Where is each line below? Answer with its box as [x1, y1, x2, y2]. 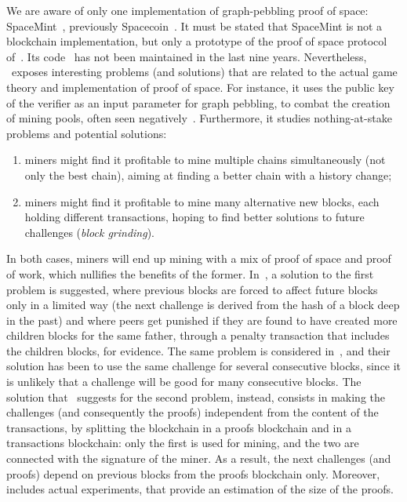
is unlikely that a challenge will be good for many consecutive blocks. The [6, 373, 362, 390]
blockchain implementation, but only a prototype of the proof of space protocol [6, 33, 387, 49]
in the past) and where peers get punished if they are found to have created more [6, 311, 398, 328]
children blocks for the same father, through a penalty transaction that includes [6, 327, 390, 344]
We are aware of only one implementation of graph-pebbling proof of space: [6, 2, 369, 18]
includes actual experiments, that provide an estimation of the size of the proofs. [6, 481, 394, 497]
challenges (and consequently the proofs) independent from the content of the [6, 404, 379, 420]
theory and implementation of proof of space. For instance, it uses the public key [6, 78, 394, 95]
